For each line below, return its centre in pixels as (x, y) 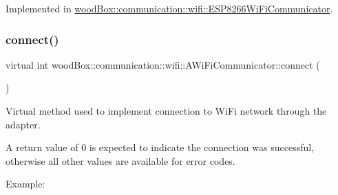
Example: (25, 184)
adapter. (23, 124)
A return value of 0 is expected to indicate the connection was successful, (160, 147)
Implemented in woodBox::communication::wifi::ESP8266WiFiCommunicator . (169, 8)
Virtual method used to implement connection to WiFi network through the (166, 111)
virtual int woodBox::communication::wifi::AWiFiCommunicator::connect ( (163, 64)
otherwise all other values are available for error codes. (120, 160)
